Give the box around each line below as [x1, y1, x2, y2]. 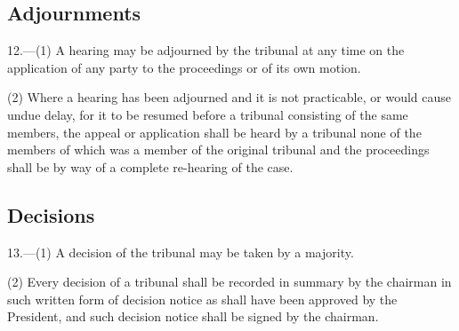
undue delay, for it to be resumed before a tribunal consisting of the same [7, 105, 408, 123]
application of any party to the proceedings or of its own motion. [7, 58, 361, 76]
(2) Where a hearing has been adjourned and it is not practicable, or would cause [7, 88, 451, 106]
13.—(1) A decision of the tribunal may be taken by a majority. [7, 242, 354, 261]
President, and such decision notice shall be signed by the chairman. [7, 307, 379, 326]
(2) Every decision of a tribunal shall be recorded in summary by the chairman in [7, 272, 452, 291]
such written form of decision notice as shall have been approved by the [7, 289, 398, 308]
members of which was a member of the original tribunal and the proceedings [7, 140, 430, 159]
